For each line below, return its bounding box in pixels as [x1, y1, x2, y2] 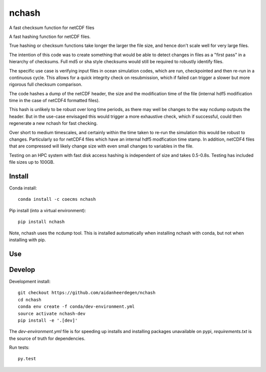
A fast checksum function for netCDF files [9, 25, 95, 31]
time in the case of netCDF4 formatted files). [9, 98, 100, 104]
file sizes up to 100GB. [9, 159, 55, 165]
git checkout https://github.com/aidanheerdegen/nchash [18, 290, 156, 296]
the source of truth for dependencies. [9, 335, 86, 341]
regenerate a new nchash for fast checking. [9, 120, 98, 126]
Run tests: [9, 344, 30, 350]
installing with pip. [9, 237, 46, 243]
